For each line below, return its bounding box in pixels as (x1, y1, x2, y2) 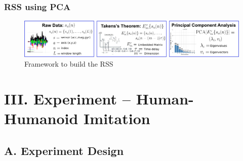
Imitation (84, 108, 150, 129)
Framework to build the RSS (24, 59, 113, 69)
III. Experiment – (4, 88, 131, 109)
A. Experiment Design (4, 143, 124, 158)
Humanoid (4, 108, 78, 129)
